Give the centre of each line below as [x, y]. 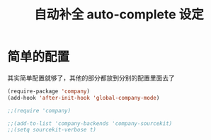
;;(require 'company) [39, 110]
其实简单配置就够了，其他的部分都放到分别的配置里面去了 [91, 78]
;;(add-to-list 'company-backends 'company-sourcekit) [90, 123]
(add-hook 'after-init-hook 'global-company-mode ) [84, 98]
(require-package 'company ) [49, 91]
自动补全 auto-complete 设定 [119, 14]
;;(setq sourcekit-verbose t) [52, 130]
